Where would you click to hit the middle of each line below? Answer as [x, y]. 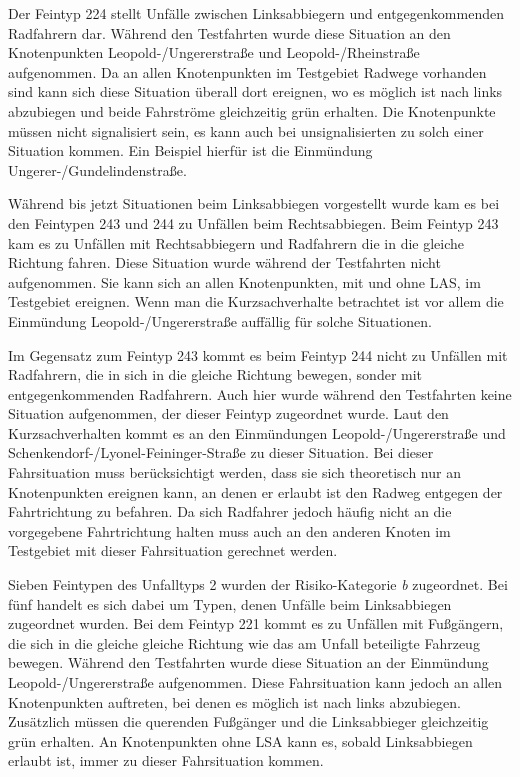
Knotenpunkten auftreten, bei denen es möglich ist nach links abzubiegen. [234, 701]
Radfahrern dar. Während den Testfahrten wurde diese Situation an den [229, 32]
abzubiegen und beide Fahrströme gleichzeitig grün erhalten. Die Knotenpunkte [252, 110]
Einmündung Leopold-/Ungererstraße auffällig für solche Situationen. [220, 320]
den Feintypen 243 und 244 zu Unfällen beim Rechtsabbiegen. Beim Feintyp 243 [253, 222]
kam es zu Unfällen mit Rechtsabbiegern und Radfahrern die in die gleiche [236, 242]
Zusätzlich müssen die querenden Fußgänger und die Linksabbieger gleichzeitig [248, 721]
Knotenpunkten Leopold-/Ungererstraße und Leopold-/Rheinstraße [214, 52]
